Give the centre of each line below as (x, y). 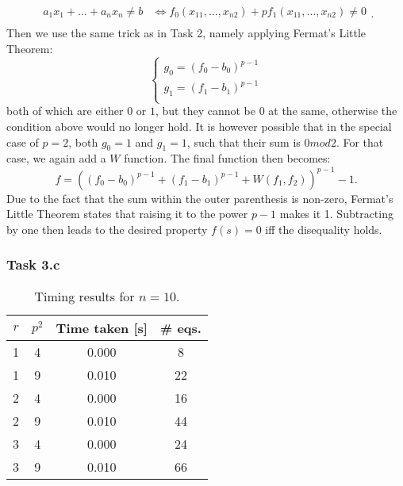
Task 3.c (33, 264)
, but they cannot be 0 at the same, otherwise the (276, 111)
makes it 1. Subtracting (336, 214)
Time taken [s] (102, 327)
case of (23, 142)
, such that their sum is (244, 142)
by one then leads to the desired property (107, 229)
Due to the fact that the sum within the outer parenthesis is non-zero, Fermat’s (200, 198)
